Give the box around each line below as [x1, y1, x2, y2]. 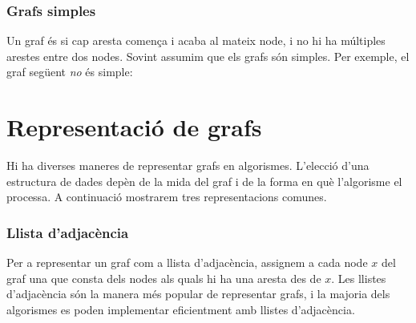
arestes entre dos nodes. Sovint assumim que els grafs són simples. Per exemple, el [6, 47, 410, 64]
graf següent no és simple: [6, 63, 133, 80]
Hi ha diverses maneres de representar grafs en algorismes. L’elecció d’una [6, 157, 370, 174]
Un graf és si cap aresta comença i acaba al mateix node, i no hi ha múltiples [6, 32, 386, 49]
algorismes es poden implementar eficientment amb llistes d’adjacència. [6, 301, 355, 317]
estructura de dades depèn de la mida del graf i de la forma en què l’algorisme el [6, 172, 402, 189]
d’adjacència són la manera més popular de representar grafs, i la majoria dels [6, 285, 390, 302]
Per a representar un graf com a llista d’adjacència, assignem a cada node [6, 254, 368, 271]
